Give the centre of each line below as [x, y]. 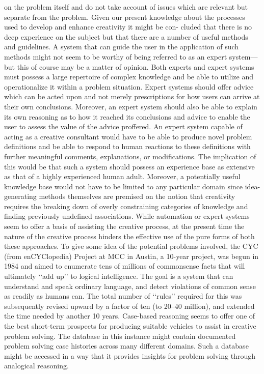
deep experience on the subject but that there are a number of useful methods [126, 36]
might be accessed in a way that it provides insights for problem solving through [130, 355]
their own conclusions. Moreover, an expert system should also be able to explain [131, 106]
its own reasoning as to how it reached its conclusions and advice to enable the [127, 116]
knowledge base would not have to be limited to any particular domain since [124, 186]
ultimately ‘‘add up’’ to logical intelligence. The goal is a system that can [119, 276]
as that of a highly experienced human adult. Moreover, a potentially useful [122, 176]
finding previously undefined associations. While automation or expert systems [127, 216]
